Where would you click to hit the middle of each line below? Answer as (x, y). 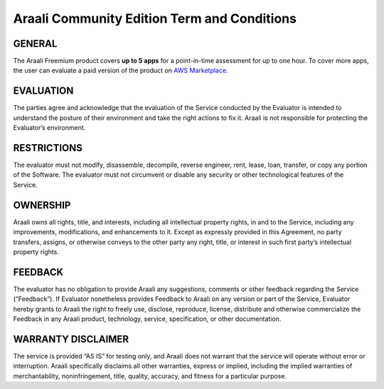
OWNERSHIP (42, 205)
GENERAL (35, 44)
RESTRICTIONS (48, 148)
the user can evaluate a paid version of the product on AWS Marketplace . (121, 70)
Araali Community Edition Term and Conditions (155, 18)
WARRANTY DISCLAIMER (71, 339)
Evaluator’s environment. (49, 128)
